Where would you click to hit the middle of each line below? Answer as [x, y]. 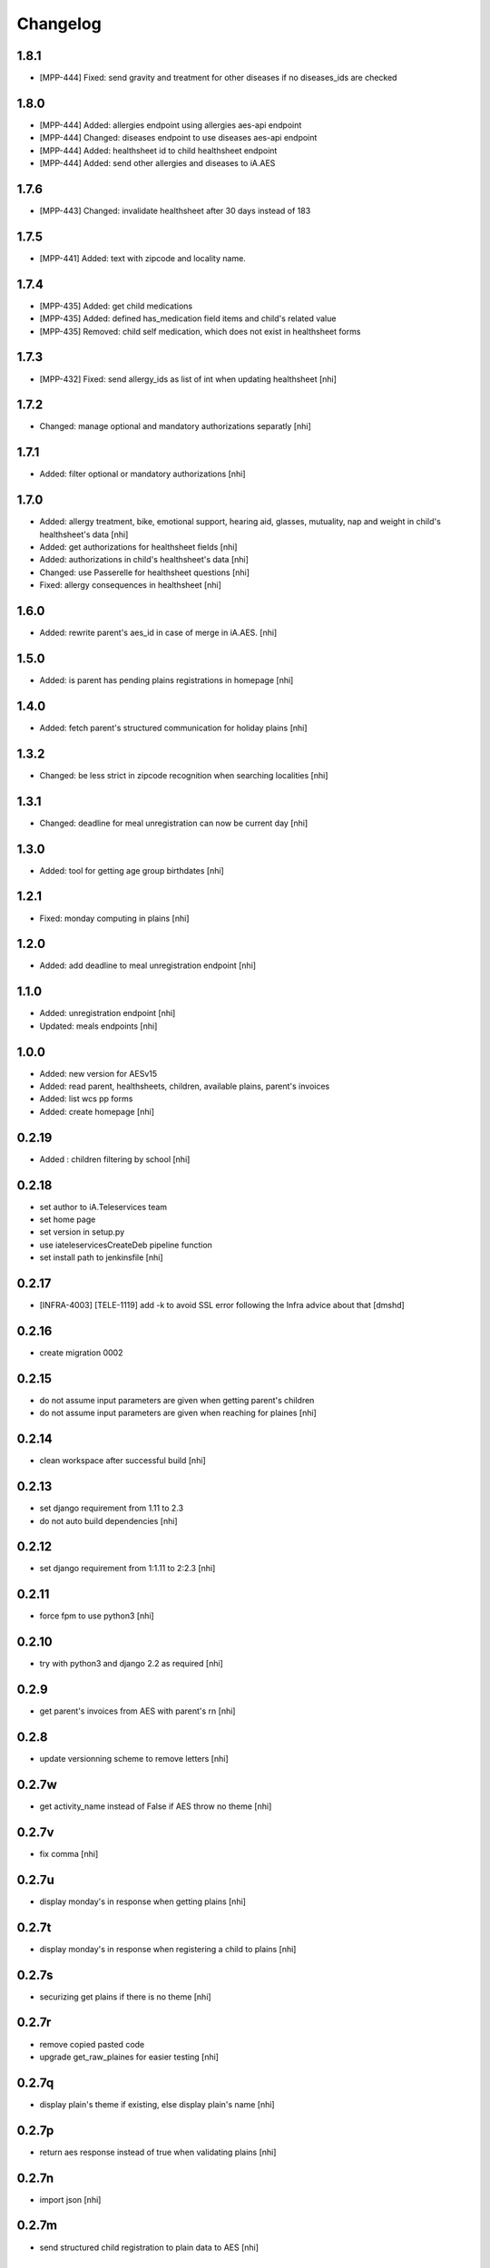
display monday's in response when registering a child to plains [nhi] [168, 1949]
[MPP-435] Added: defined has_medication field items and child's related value [188, 318]
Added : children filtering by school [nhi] [115, 1159]
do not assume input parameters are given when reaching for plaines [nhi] [178, 1413]
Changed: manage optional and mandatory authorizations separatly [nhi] [176, 426]
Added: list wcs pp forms [86, 1099]
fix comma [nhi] [69, 1853]
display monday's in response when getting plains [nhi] [143, 1901]
